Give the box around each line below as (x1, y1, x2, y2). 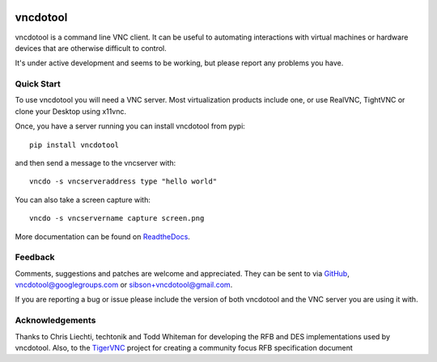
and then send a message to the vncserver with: (15, 158, 176, 167)
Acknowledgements (15, 315, 96, 326)
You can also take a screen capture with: (15, 195, 151, 204)
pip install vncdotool (29, 140, 120, 149)
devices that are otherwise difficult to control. (15, 43, 168, 53)
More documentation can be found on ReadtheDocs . (15, 231, 190, 242)
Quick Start (15, 78, 61, 90)
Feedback (15, 251, 56, 263)
